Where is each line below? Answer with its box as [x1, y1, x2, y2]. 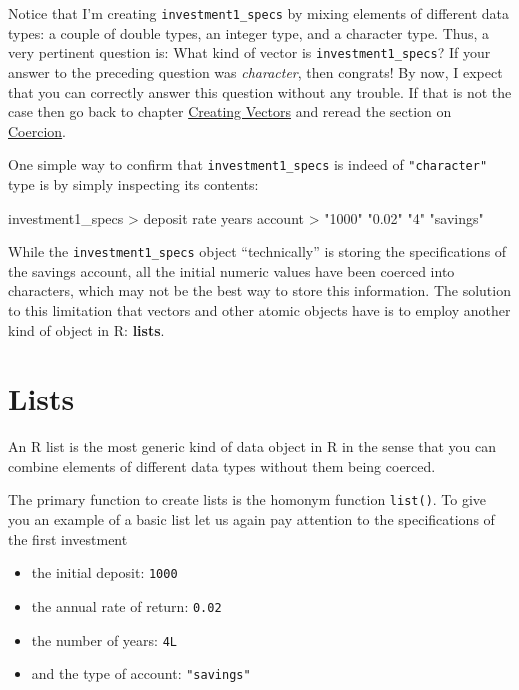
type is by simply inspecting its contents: [8, 173, 259, 194]
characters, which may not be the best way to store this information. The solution [8, 280, 511, 301]
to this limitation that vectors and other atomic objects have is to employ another [8, 299, 511, 320]
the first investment [8, 528, 128, 549]
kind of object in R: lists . [8, 319, 165, 340]
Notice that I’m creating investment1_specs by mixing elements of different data [8, 3, 509, 23]
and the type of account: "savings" [31, 663, 251, 684]
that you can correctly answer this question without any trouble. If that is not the [8, 81, 512, 102]
